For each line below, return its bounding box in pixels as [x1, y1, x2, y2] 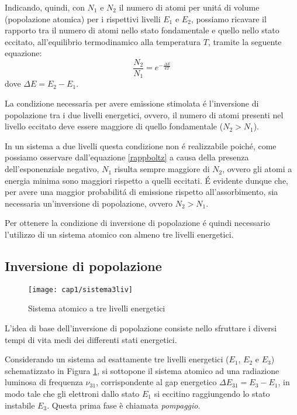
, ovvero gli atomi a [222, 163, 292, 175]
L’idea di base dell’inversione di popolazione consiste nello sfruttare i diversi [5, 322, 277, 334]
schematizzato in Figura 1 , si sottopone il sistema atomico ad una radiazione [5, 364, 279, 376]
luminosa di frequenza [5, 376, 83, 388]
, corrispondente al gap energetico [96, 376, 217, 388]
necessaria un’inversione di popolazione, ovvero [5, 197, 172, 209]
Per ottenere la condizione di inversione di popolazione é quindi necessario [5, 217, 270, 229]
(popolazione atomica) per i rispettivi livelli [5, 12, 161, 25]
